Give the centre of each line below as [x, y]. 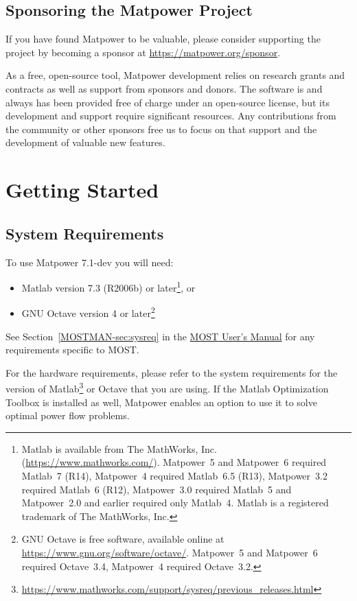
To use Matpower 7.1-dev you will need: [90, 262]
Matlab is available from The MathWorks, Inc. [119, 448]
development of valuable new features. [85, 142]
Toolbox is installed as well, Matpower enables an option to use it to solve [161, 402]
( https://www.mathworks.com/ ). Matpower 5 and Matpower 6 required [174, 462]
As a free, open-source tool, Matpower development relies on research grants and [175, 75]
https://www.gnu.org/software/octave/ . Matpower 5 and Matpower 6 [170, 552]
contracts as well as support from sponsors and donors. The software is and [164, 88]
